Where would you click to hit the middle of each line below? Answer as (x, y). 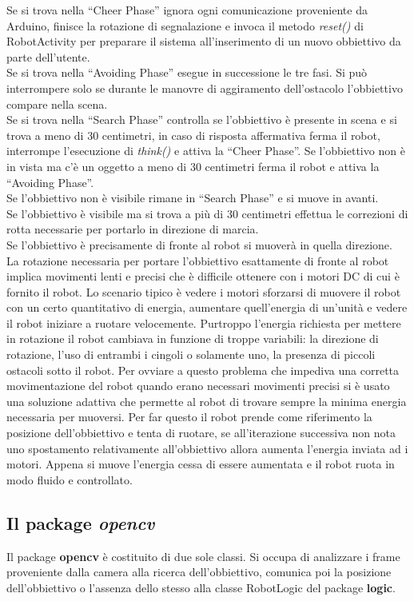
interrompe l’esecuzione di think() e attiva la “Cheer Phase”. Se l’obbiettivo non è (206, 151)
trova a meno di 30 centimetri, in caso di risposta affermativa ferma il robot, (193, 135)
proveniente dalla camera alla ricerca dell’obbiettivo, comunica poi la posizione (199, 572)
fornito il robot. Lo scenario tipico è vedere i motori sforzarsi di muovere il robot (204, 291)
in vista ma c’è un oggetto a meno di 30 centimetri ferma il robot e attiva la (193, 166)
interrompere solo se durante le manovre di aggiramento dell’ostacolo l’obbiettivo (205, 88)
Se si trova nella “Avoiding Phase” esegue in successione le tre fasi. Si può (187, 72)
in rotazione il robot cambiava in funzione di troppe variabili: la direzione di (193, 338)
